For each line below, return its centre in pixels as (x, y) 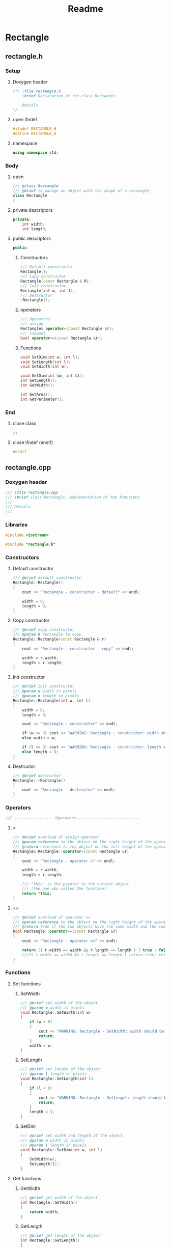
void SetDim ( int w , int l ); (50, 357)
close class (24, 423)
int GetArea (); (36, 394)
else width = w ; (39, 738)
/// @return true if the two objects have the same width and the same (90, 927)
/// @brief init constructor (44, 686)
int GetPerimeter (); (42, 399)
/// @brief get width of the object (59, 1198)
